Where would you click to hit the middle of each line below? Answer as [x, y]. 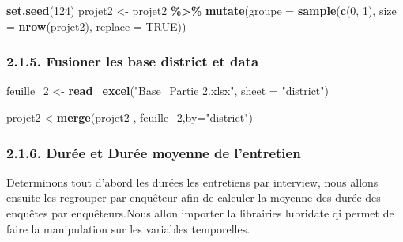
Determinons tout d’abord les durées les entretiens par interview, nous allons [192, 181]
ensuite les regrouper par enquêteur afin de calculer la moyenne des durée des [194, 197]
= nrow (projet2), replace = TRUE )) [96, 26]
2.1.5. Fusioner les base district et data [133, 61]
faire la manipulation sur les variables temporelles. [128, 228]
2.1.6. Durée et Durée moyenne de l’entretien [154, 152]
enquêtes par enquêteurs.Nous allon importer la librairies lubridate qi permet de [200, 213]
